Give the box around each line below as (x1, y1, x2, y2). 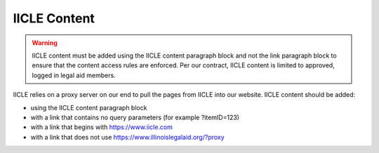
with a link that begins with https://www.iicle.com (30, 123, 173, 131)
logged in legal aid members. (32, 71, 116, 79)
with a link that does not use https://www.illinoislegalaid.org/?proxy (30, 133, 225, 141)
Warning (32, 39, 58, 47)
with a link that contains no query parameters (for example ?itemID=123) (30, 113, 240, 121)
